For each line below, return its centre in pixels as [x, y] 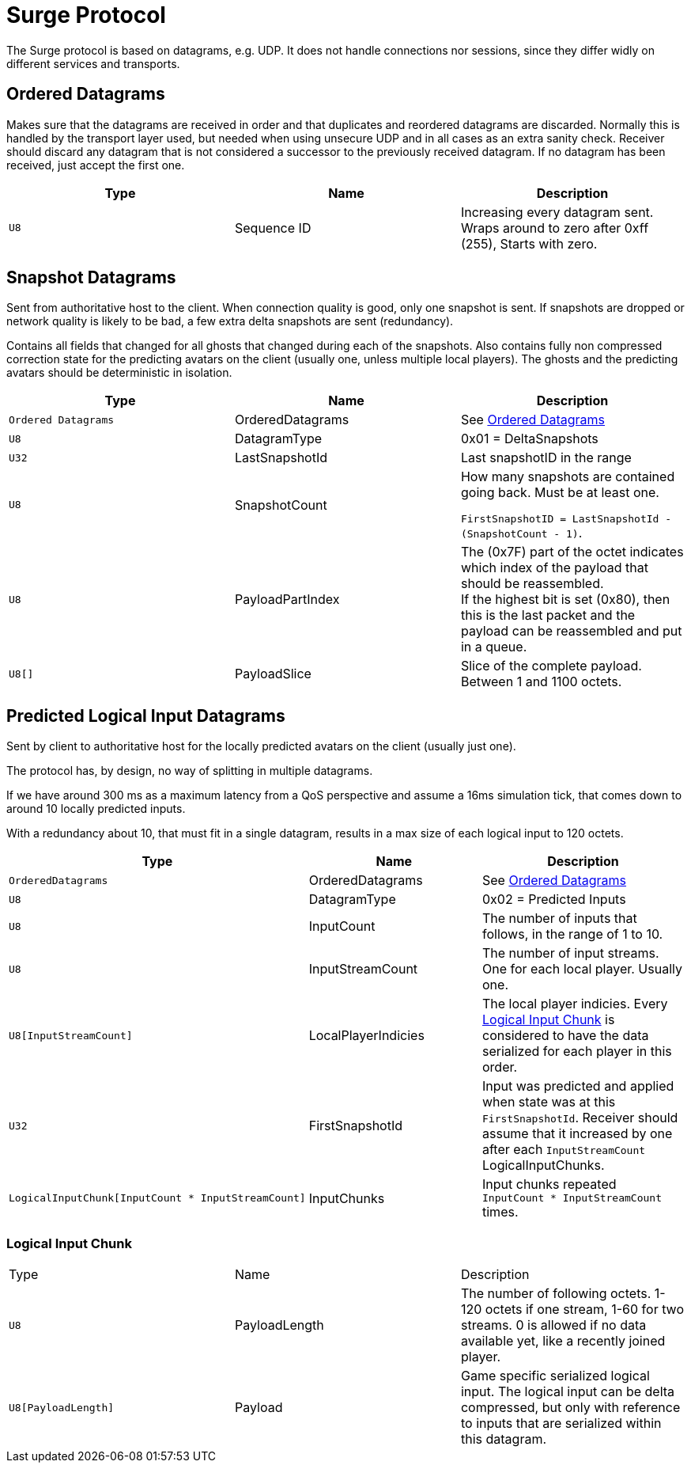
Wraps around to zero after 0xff [555, 228]
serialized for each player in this [577, 1051]
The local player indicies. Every [575, 1004]
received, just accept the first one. [96, 165]
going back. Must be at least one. [560, 493]
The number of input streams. [571, 953]
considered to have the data [566, 1036]
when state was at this [549, 1102]
